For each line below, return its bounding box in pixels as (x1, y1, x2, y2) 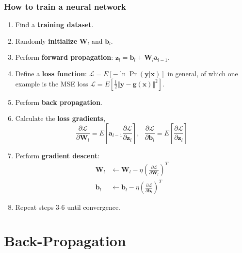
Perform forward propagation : (15, 52, 113, 62)
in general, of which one (167, 68, 238, 78)
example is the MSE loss (15, 78, 88, 88)
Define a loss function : (15, 68, 87, 78)
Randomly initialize (15, 35, 78, 46)
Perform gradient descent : (15, 150, 100, 160)
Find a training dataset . (15, 19, 94, 30)
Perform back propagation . (15, 97, 102, 107)
